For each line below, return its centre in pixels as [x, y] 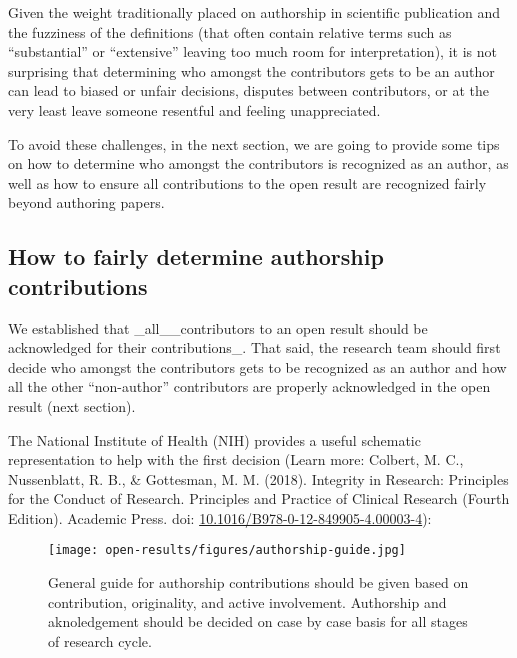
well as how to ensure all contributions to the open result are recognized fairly [247, 182]
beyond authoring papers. [86, 202]
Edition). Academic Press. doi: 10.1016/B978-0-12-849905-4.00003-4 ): [220, 517]
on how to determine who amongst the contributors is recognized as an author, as [258, 163]
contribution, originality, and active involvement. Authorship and [247, 601]
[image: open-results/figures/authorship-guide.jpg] [227, 550]
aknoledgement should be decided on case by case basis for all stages [258, 621]
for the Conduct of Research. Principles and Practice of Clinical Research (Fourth [259, 498]
